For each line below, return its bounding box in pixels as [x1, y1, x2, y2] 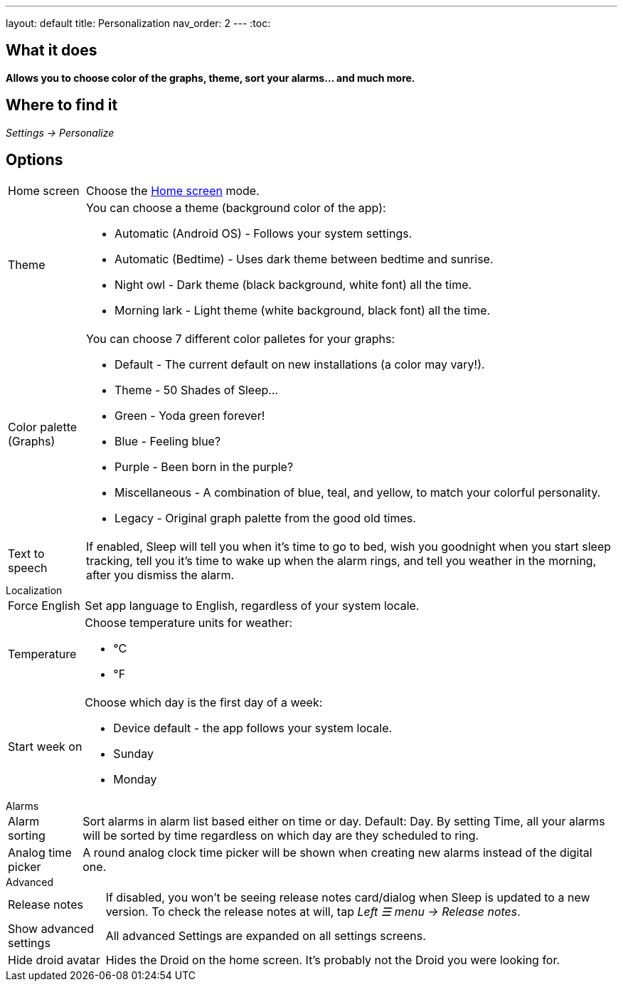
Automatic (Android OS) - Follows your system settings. [115, 226, 412, 241]
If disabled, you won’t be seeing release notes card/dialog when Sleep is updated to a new [105, 890, 590, 904]
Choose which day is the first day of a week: [85, 695, 323, 709]
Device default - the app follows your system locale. [113, 720, 393, 735]
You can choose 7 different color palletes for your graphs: [86, 331, 395, 346]
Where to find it [6, 96, 118, 115]
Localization [6, 584, 63, 596]
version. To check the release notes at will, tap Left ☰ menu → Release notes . [105, 904, 521, 919]
